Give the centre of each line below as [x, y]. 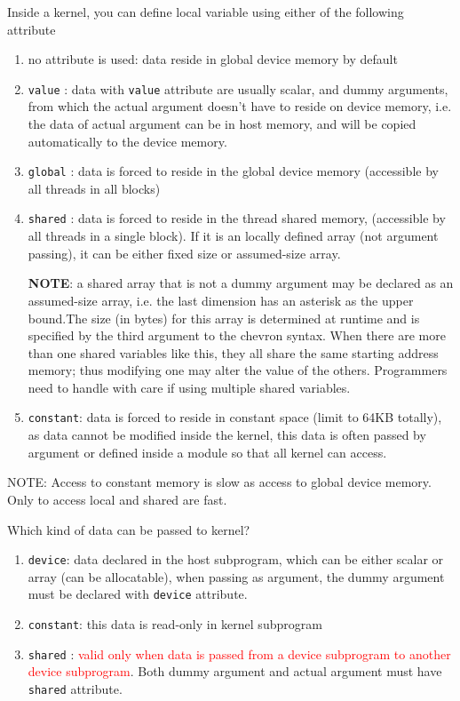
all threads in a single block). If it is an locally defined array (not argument [233, 236]
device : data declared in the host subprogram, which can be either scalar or [236, 559]
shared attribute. [75, 688]
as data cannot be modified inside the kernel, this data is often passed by [227, 435]
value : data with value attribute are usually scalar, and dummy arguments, [238, 88]
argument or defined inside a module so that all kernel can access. [207, 452]
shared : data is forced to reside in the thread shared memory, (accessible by [237, 218]
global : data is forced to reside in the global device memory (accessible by [233, 171]
